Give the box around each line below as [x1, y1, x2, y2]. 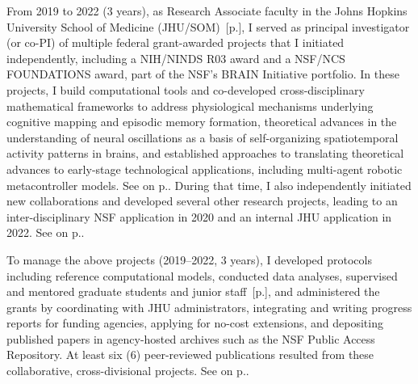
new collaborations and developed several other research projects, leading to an [6, 192, 398, 209]
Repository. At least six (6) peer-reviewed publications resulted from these [6, 346, 374, 363]
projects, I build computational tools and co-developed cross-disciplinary [6, 81, 365, 98]
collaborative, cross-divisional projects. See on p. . [6, 362, 249, 379]
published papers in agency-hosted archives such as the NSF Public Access [6, 330, 375, 347]
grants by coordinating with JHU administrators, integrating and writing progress [6, 298, 412, 315]
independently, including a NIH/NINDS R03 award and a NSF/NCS [6, 49, 345, 66]
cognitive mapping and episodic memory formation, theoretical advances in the [6, 113, 397, 130]
